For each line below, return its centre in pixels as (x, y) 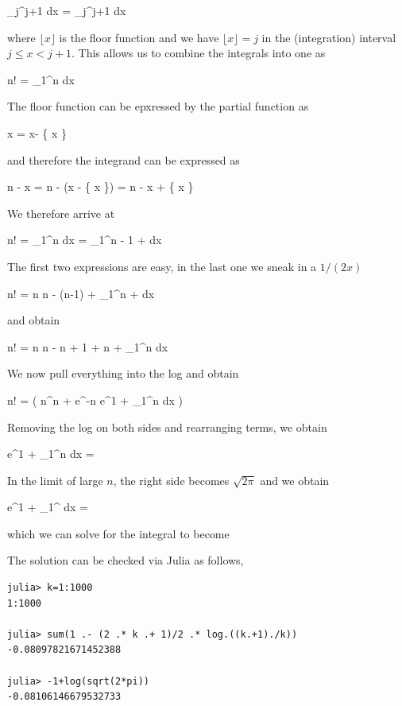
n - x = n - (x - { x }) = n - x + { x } (100, 186)
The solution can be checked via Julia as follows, (126, 560)
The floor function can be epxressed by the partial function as (158, 106)
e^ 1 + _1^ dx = (48, 507)
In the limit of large (55, 480)
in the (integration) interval (329, 37)
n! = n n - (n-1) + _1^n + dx (81, 293)
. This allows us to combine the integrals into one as (199, 53)
